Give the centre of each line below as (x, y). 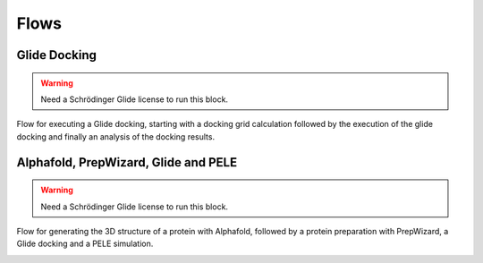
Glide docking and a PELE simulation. (85, 244)
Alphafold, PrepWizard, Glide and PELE (127, 162)
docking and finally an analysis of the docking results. (115, 136)
